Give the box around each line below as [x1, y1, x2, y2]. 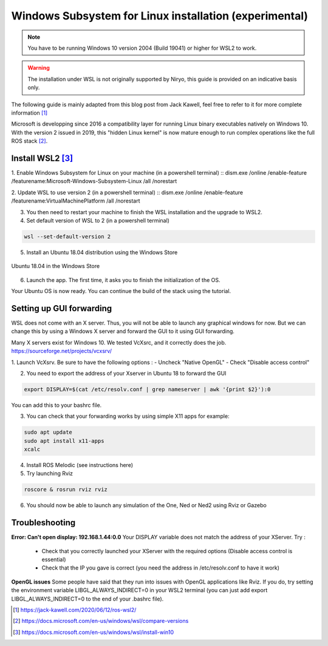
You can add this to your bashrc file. [11, 401, 102, 409]
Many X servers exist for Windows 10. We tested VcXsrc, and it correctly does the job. [11, 338, 227, 346]
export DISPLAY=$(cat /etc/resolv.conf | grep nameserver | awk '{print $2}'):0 [24, 386, 271, 392]
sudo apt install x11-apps [24, 437, 104, 444]
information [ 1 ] [11, 109, 48, 116]
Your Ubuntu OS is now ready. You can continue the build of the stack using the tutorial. [11, 288, 231, 295]
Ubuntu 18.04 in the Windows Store [11, 263, 100, 270]
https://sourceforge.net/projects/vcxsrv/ [11, 348, 112, 355]
